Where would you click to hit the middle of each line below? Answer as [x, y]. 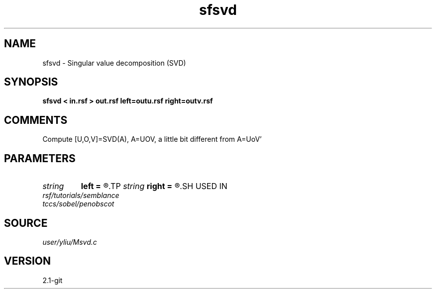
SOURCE [26, 223]
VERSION [28, 261]
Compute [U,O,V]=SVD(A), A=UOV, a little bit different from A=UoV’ [152, 139]
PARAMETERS [40, 158]
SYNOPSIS [31, 82]
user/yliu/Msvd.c [70, 242]
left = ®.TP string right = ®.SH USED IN [154, 186]
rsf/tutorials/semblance [81, 195]
